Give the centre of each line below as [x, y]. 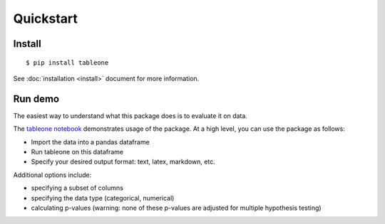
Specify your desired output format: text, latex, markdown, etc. [123, 162]
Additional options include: [52, 175]
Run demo [36, 98]
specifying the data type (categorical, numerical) [103, 198]
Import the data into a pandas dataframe [90, 142]
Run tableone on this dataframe [77, 152]
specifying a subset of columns [77, 188]
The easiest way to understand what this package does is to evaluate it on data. [130, 116]
